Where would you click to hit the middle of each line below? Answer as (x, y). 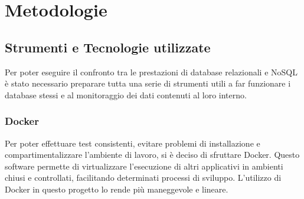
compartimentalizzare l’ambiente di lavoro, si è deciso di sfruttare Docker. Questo (152, 155)
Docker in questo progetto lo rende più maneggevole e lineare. (117, 189)
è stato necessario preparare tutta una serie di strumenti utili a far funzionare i (148, 83)
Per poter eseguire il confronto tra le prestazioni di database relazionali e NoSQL (151, 72)
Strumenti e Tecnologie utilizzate (108, 47)
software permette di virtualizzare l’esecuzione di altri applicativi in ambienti (144, 166)
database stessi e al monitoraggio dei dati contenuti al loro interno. (126, 94)
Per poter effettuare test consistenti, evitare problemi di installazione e (133, 143)
